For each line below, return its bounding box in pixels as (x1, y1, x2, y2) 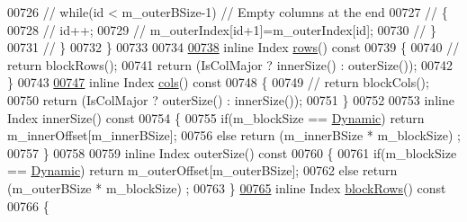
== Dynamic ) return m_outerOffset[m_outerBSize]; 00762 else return (7, 161, 398, 180)
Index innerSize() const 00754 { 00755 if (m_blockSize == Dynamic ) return (7, 108, 425, 127)
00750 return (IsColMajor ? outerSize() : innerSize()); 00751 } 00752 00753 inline (7, 90, 454, 109)
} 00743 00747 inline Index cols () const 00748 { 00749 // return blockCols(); (7, 73, 429, 92)
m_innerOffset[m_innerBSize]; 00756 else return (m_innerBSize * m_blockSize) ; (7, 126, 461, 145)
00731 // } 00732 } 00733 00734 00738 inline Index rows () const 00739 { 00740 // (7, 38, 460, 57)
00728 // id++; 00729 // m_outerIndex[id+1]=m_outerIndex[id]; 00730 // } (7, 20, 436, 39)
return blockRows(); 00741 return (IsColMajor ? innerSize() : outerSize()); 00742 (7, 55, 453, 74)
